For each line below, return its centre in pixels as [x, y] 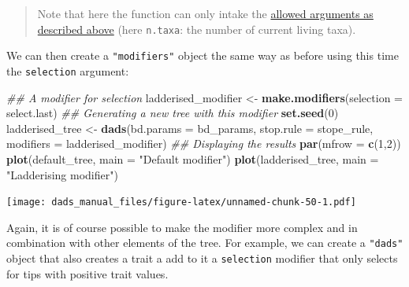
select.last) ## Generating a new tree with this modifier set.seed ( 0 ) [173, 113]
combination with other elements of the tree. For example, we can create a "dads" [205, 243]
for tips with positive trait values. [87, 273]
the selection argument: [68, 70]
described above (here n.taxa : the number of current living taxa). [197, 29]
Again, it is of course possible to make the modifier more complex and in [182, 227]
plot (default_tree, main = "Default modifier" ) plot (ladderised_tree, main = [193, 158]
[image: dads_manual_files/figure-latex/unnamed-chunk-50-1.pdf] [181, 202]
